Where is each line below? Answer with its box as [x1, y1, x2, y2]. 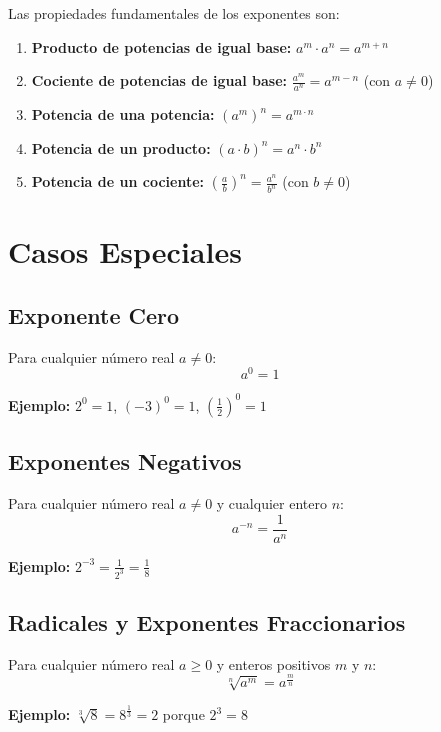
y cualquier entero [216, 493, 327, 514]
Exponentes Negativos [8, 446, 242, 477]
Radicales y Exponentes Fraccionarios [8, 606, 406, 637]
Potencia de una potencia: [31, 104, 215, 125]
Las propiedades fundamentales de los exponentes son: [8, 3, 340, 23]
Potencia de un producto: [31, 137, 211, 158]
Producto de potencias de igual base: [31, 36, 292, 57]
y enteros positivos [216, 653, 331, 674]
